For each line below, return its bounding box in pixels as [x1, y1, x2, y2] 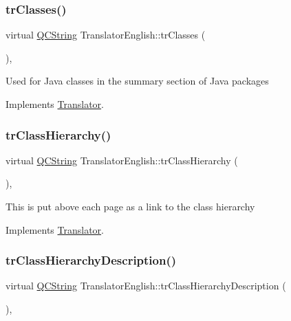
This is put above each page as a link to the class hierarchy [6, 199, 255, 213]
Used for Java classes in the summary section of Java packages [6, 74, 269, 88]
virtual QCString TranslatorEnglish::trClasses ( [6, 27, 206, 42]
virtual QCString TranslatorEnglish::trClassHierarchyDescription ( [6, 278, 286, 293]
